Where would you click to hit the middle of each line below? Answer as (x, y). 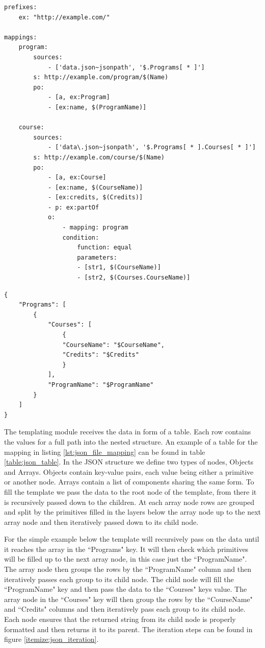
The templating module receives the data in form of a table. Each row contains (128, 432)
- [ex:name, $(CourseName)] (95, 187)
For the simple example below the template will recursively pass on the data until (132, 539)
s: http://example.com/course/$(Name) (99, 157)
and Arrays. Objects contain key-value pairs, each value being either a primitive (129, 471)
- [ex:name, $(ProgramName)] (97, 107)
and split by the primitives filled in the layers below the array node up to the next (133, 512)
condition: (81, 237)
